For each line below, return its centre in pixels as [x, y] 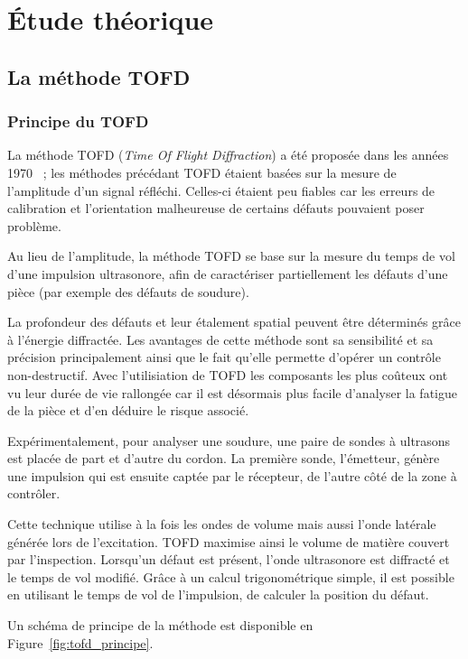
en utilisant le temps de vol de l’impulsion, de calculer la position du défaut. [218, 594]
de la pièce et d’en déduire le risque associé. [128, 410]
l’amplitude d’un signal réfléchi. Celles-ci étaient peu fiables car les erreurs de [221, 190]
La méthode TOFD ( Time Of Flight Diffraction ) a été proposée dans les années [228, 155]
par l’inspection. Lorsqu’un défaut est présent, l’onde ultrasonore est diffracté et [229, 559]
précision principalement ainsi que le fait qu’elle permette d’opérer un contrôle [224, 357]
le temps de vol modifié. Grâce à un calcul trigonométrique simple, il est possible [231, 576]
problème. [34, 225]
